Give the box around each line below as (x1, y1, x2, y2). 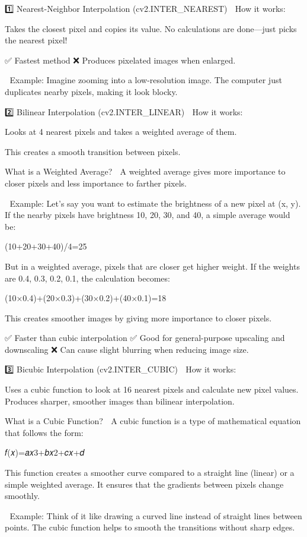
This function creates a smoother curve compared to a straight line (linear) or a (5, 466, 295, 479)
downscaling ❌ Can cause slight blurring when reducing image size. (5, 343, 249, 355)
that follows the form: (5, 426, 84, 438)
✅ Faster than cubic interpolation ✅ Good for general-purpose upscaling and (5, 331, 285, 344)
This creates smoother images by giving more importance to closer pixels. (5, 311, 272, 324)
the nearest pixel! (5, 34, 68, 46)
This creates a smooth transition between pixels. (5, 145, 181, 157)
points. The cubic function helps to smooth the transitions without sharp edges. (5, 521, 295, 533)
